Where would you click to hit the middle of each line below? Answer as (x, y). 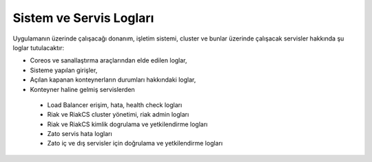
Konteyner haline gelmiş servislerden (83, 89)
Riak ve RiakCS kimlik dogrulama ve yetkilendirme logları (127, 124)
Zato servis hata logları (80, 134)
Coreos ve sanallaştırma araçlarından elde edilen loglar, (108, 60)
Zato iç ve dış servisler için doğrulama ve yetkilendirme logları (135, 143)
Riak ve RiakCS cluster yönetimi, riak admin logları (118, 115)
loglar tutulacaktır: (39, 47)
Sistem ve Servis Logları (83, 18)
